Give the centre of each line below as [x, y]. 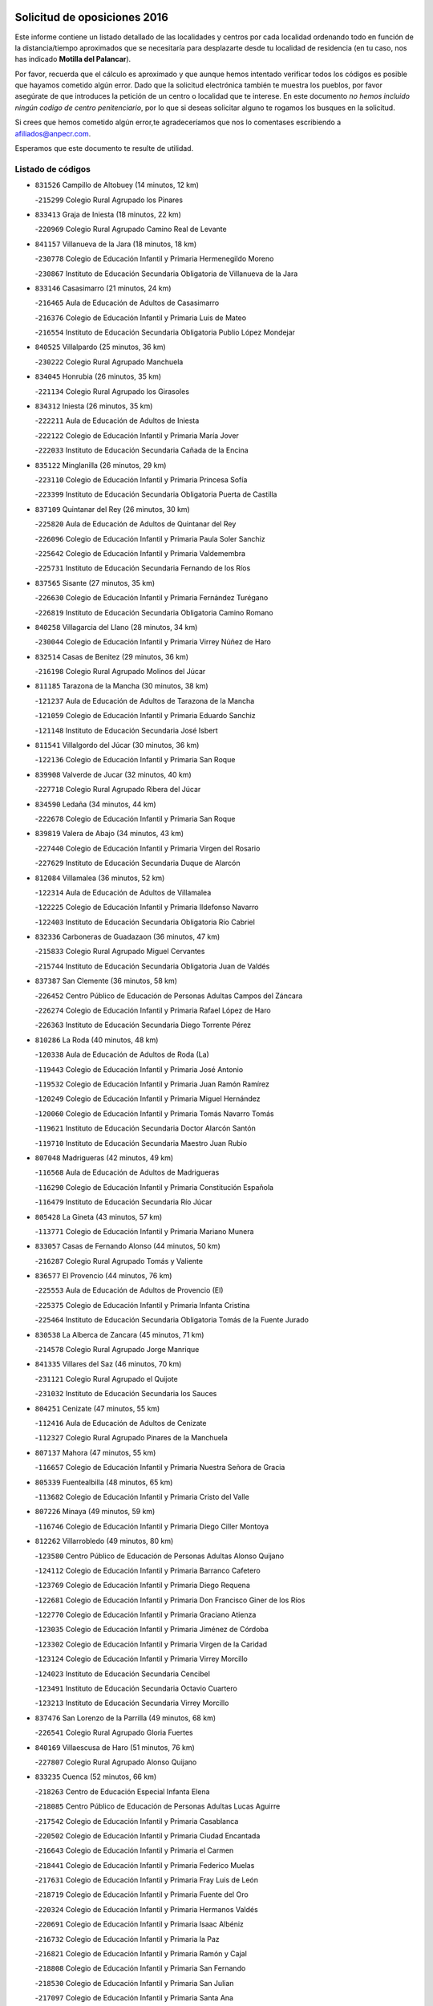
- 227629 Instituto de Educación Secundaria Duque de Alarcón [138, 863]
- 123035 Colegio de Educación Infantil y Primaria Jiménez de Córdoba [152, 1630]
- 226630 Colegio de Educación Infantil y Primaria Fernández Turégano [152, 598]
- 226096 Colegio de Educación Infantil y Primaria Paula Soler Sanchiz [150, 538]
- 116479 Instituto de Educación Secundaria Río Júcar [123, 1202]
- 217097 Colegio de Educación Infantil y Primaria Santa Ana [134, 1998]
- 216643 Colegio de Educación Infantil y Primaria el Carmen [134, 1850]
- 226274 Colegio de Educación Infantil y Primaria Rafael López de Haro [153, 1010]
